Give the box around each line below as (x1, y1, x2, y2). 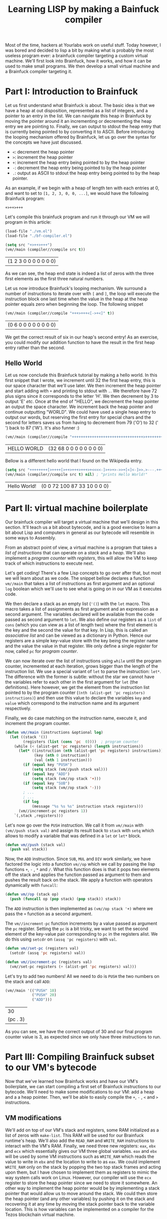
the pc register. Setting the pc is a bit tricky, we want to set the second (5, 926, 148, 932)
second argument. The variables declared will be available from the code (5, 611, 155, 617)
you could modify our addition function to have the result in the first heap (5, 339, 155, 345)
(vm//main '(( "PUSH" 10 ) (5, 988, 57, 993)
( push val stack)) (9, 847, 48, 852)
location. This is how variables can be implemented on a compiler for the (5, 1206, 154, 1212)
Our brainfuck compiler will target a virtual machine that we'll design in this (5, 519, 159, 525)
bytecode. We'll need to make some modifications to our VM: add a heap (5, 1089, 155, 1095)
